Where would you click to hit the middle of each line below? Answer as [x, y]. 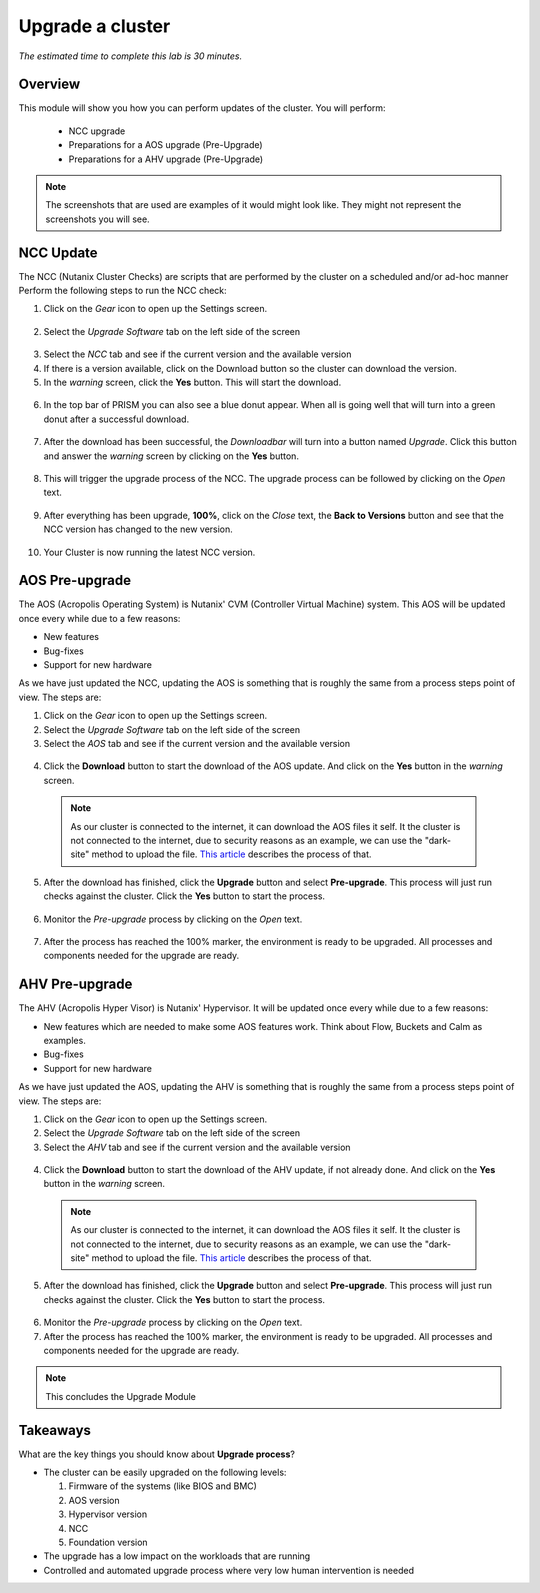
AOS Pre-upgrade [75, 580]
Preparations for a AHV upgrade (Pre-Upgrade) [166, 159]
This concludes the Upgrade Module [121, 1396]
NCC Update [58, 252]
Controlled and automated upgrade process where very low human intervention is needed [229, 1570]
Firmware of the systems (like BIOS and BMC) [162, 1486]
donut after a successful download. [116, 419]
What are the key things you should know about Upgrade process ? [156, 1454]
